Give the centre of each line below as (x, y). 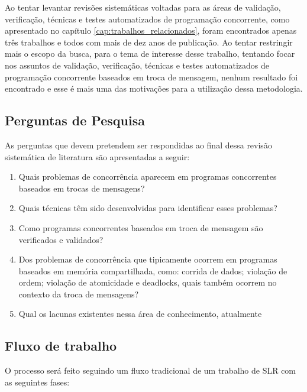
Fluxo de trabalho (61, 346)
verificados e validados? (61, 239)
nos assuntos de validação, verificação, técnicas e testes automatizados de (137, 65)
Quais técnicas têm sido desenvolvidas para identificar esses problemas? (148, 208)
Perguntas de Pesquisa (75, 120)
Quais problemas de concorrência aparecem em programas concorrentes (148, 176)
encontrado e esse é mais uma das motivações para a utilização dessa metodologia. (154, 88)
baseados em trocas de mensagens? (82, 188)
